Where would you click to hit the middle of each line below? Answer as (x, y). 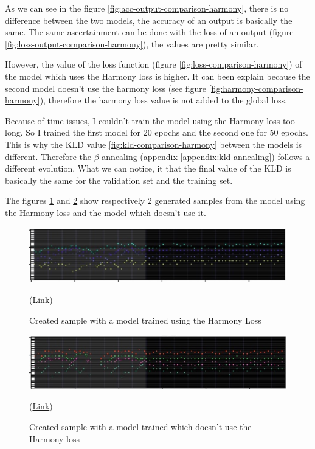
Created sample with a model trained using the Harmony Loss (145, 320)
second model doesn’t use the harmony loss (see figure (106, 88)
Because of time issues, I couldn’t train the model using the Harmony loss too (150, 120)
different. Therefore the (48, 156)
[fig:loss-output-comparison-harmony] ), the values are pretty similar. (132, 44)
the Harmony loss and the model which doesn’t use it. (106, 212)
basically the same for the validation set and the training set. (119, 180)
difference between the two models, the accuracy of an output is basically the (149, 20)
